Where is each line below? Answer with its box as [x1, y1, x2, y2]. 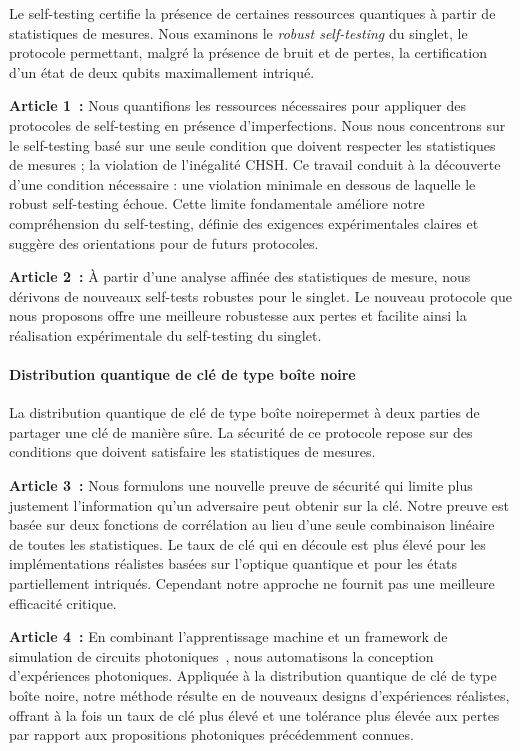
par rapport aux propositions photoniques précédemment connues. [9, 724, 414, 745]
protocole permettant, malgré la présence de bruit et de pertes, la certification [9, 42, 487, 63]
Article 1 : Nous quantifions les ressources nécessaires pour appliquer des [9, 95, 466, 116]
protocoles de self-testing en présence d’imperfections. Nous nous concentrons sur [9, 114, 506, 135]
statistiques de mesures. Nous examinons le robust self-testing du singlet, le [9, 22, 468, 43]
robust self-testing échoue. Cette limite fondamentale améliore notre [9, 193, 425, 214]
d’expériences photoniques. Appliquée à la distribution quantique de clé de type [9, 665, 497, 686]
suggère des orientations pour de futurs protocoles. [9, 232, 319, 253]
